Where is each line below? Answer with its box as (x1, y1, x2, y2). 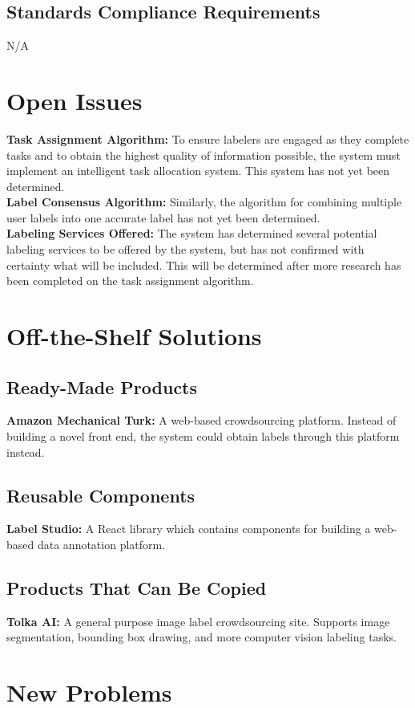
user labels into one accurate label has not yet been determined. (6, 209, 320, 226)
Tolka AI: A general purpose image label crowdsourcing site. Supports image (6, 612, 390, 629)
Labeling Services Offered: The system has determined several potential (6, 225, 377, 242)
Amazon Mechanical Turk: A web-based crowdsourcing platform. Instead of (6, 412, 397, 429)
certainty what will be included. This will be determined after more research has (6, 256, 401, 273)
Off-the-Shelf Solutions (6, 319, 262, 352)
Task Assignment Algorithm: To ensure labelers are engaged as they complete (6, 130, 409, 147)
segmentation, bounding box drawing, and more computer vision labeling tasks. (6, 629, 397, 645)
